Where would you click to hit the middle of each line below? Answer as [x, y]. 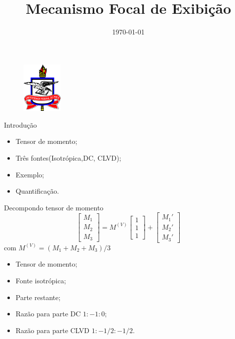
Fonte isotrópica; [41, 281]
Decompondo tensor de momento [54, 207]
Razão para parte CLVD [53, 330]
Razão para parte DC [48, 314]
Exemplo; [30, 174]
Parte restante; [38, 297]
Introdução [20, 124]
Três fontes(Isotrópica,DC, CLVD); [68, 157]
